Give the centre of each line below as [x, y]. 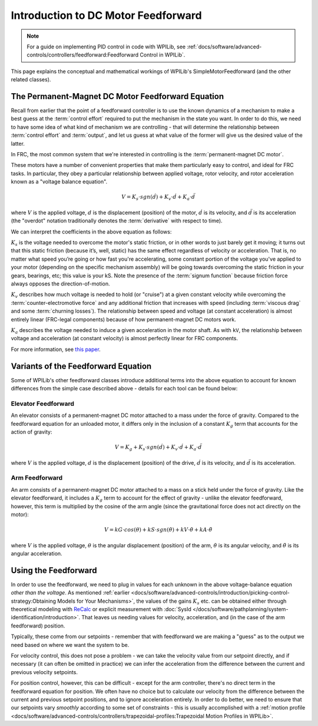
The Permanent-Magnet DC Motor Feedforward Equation [117, 96]
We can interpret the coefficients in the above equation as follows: [91, 231]
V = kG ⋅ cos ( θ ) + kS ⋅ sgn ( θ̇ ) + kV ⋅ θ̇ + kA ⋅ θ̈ [158, 530]
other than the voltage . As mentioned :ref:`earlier [70, 593]
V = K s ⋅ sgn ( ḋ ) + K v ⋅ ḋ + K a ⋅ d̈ [158, 198]
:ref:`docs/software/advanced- [224, 47]
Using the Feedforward [54, 570]
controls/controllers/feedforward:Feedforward [83, 55]
